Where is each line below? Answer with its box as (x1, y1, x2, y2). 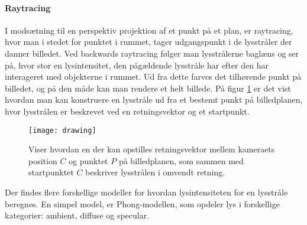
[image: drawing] (28, 126, 96, 135)
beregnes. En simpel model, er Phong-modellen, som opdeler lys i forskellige (5, 197, 280, 210)
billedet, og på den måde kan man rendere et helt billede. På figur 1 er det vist (5, 81, 291, 94)
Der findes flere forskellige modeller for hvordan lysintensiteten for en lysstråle (5, 185, 288, 198)
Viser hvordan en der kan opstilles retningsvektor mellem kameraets (28, 143, 275, 155)
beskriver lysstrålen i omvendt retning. (85, 166, 225, 178)
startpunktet (28, 166, 74, 178)
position (28, 154, 57, 167)
